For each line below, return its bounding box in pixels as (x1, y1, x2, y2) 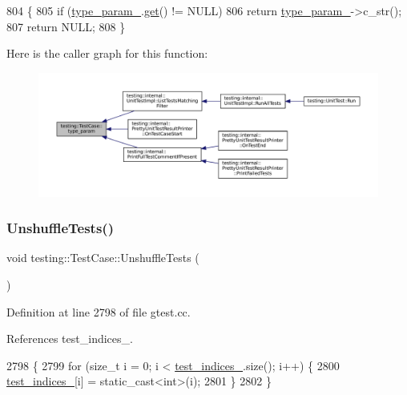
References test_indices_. (6, 330, 133, 347)
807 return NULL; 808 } (6, 18, 126, 34)
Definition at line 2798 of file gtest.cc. (6, 303, 191, 320)
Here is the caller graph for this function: (6, 45, 208, 62)
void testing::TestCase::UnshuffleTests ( (6, 249, 199, 266)
